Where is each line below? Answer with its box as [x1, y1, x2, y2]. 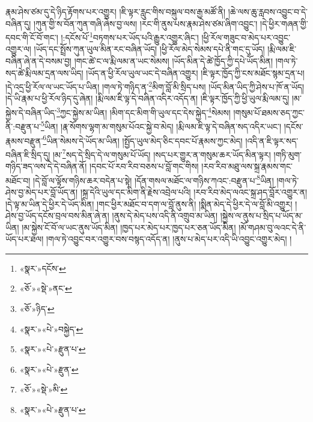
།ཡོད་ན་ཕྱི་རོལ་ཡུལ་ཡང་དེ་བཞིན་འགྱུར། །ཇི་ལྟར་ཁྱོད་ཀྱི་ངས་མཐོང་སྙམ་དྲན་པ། [86, 66, 305, 79]
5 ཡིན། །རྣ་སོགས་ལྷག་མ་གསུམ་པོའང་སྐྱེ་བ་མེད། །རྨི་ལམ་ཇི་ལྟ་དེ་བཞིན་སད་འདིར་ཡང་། [40, 118, 282, 132]
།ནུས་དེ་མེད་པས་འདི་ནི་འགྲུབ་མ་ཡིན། [112, 209, 217, 222]
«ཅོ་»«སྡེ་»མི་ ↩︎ [19, 383, 68, 396]
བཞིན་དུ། [5, 17, 31, 29]
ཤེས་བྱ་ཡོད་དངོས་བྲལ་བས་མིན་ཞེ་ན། [5, 209, 109, 222]
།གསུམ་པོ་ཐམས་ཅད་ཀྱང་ [233, 106, 305, 118]
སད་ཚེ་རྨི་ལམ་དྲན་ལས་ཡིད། [5, 66, 84, 79]
